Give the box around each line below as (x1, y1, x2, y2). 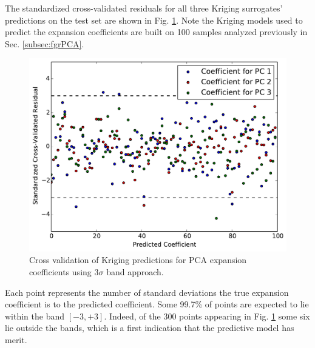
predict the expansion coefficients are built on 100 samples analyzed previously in (5, 25, 308, 38)
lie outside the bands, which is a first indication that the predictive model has (5, 321, 294, 334)
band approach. (106, 265, 164, 278)
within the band (5, 309, 65, 322)
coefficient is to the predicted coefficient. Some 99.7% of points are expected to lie (5, 298, 309, 310)
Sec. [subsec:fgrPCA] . (5, 37, 84, 50)
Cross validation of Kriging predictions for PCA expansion (29, 253, 247, 266)
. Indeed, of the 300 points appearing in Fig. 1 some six (104, 309, 310, 322)
